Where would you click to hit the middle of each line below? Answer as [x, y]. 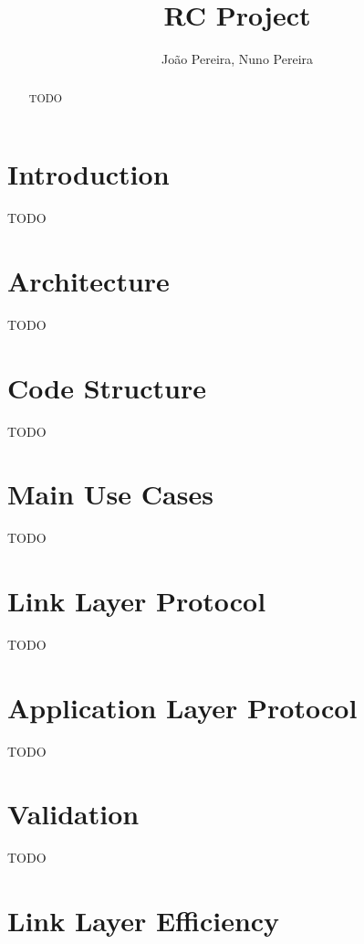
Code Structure [107, 387]
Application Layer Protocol [182, 707]
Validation [73, 814]
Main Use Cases [110, 494]
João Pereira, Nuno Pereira [237, 59]
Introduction [88, 174]
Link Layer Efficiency [144, 921]
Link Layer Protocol [137, 601]
